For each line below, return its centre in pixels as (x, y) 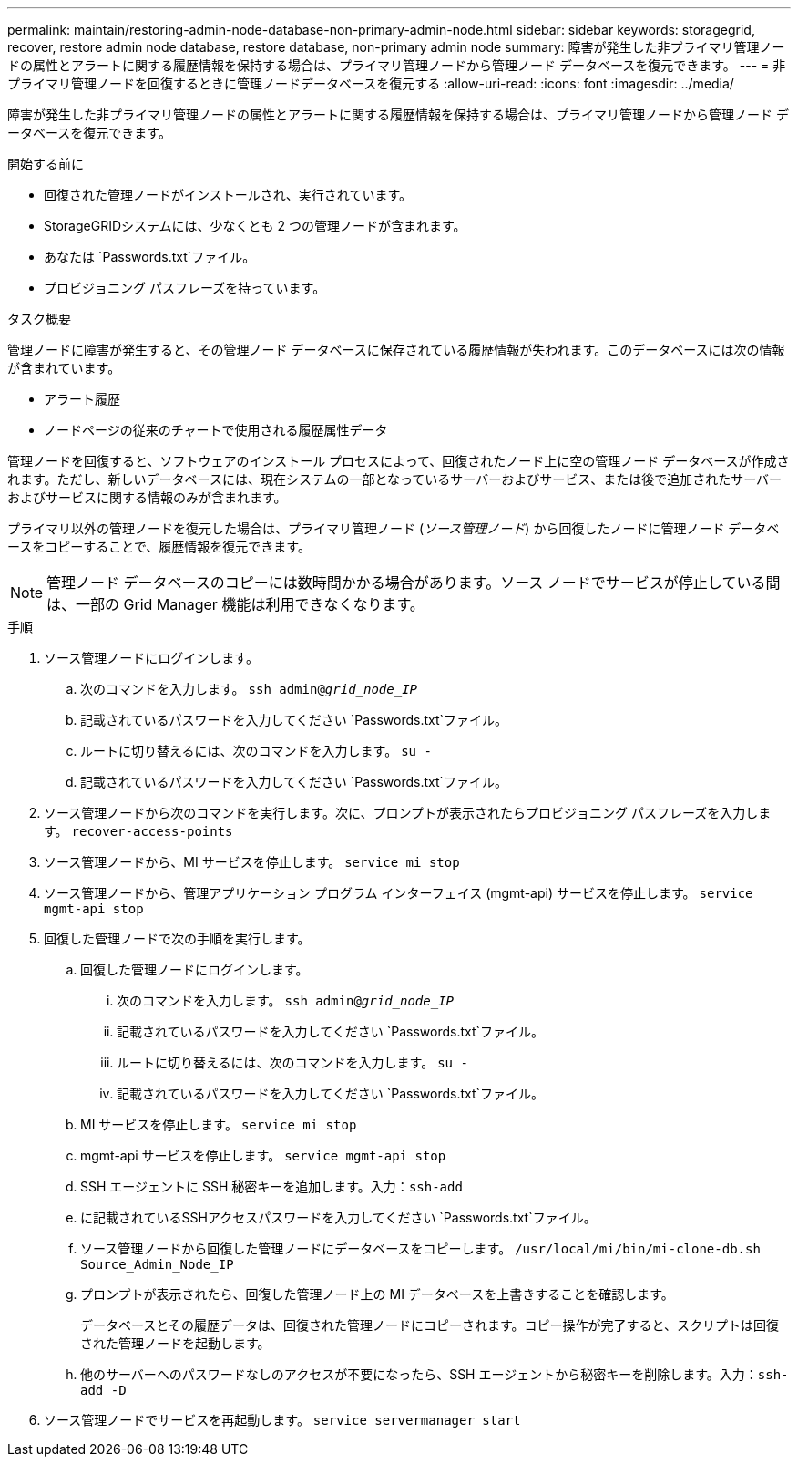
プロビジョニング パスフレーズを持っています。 (185, 288)
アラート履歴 (82, 399)
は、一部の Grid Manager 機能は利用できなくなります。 (235, 604)
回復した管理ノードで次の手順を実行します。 (177, 938)
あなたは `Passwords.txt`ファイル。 (150, 257)
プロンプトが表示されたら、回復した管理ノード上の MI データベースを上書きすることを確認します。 (377, 1294)
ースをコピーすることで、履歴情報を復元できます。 (159, 546)
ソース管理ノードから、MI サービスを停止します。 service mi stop (252, 862)
